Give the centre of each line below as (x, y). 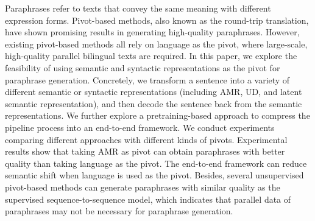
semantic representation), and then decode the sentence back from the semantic (154, 103)
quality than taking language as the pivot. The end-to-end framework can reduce (156, 163)
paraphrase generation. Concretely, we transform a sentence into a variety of (147, 79)
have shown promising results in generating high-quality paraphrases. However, (152, 32)
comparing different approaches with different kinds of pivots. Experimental (146, 139)
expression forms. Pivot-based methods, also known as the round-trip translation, (157, 20)
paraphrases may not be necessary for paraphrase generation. (119, 211)
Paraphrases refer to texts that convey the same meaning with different (138, 8)
